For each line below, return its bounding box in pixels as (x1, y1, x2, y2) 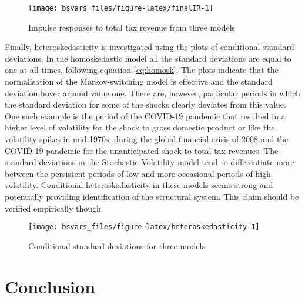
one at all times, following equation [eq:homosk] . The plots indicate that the (5, 63, 279, 76)
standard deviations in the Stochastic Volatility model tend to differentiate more (5, 156, 294, 168)
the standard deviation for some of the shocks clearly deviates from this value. (5, 98, 286, 111)
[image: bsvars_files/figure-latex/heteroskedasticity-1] (28, 223, 260, 232)
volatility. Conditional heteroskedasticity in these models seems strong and (5, 179, 273, 191)
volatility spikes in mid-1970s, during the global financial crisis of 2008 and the (5, 133, 289, 145)
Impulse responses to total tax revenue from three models (28, 21, 236, 33)
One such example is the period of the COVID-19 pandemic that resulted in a (5, 109, 286, 122)
